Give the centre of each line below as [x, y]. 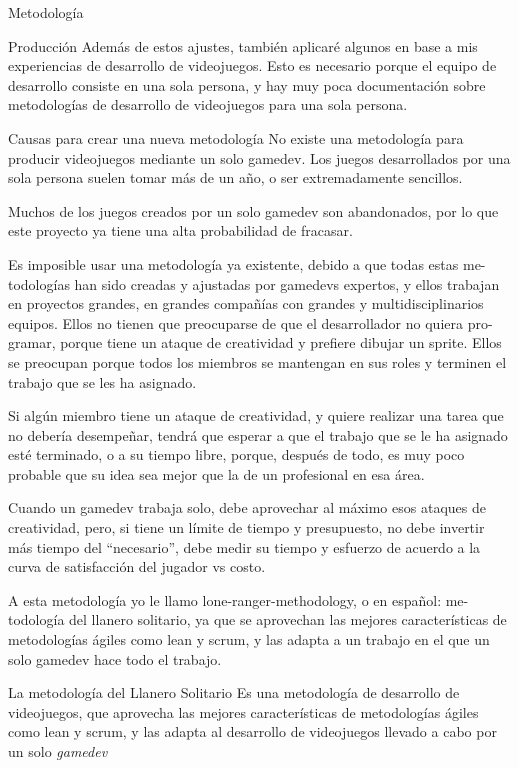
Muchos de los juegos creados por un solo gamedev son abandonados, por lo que [253, 210]
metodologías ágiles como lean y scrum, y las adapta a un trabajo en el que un [249, 639]
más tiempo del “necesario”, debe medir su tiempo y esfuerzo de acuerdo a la [244, 546]
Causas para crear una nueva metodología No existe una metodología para [236, 137]
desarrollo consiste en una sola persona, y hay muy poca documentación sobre [247, 84]
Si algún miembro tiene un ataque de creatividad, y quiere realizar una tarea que [256, 415]
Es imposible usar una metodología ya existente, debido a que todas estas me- [247, 263]
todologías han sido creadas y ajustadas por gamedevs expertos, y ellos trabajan [254, 283]
